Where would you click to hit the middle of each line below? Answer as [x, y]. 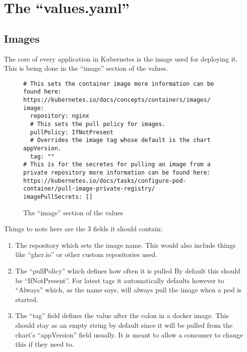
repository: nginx [60, 116]
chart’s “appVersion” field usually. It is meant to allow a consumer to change [129, 334]
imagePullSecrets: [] [58, 197]
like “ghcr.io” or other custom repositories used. [86, 254]
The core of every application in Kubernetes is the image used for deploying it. [121, 58]
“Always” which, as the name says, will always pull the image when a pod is [128, 290]
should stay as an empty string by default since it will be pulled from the [124, 325]
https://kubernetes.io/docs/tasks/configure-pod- [105, 181]
